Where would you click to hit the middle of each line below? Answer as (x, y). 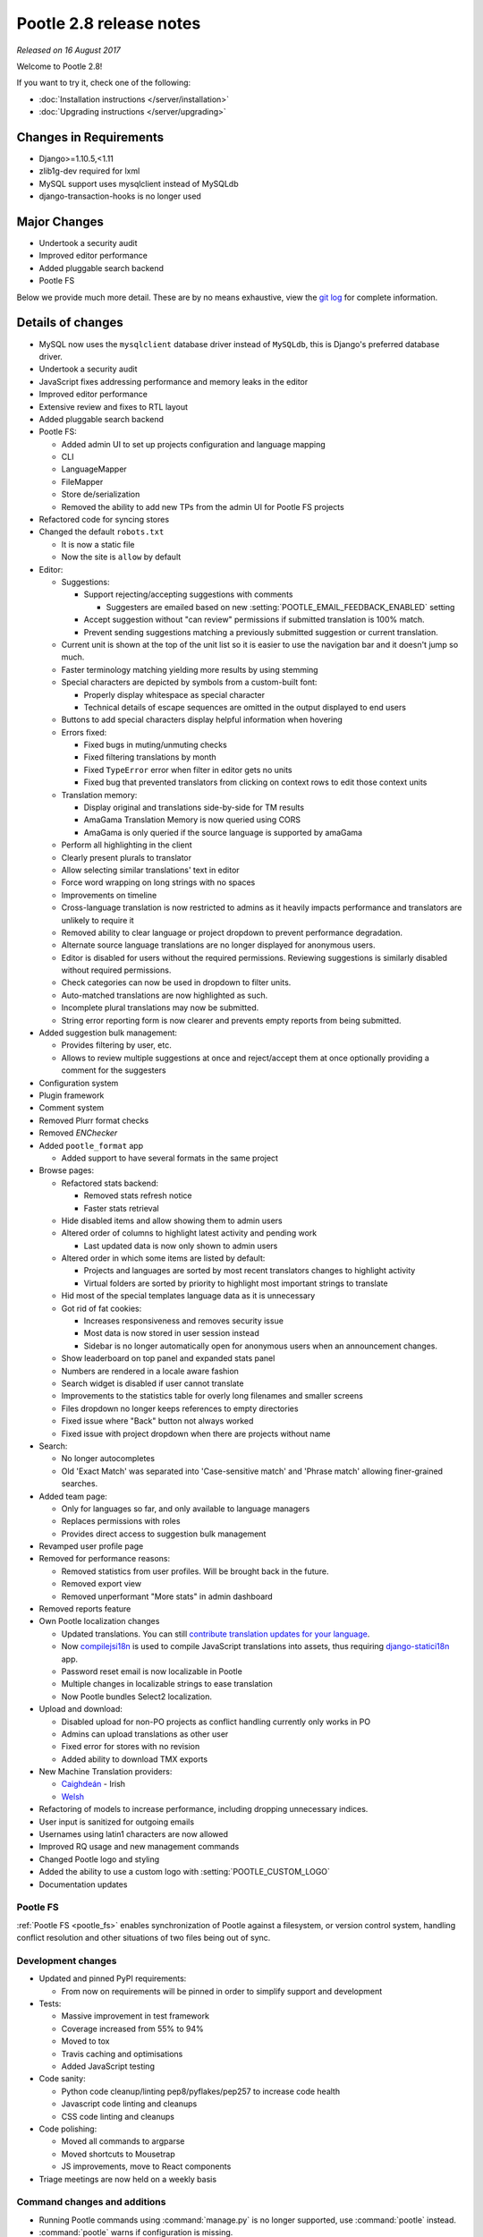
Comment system (72, 1108)
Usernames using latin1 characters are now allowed (133, 1834)
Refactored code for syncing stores (104, 520)
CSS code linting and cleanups (118, 2116)
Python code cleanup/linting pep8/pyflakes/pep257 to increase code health (200, 2091)
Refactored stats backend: (110, 1183)
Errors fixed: (84, 732)
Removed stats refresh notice (138, 1195)
